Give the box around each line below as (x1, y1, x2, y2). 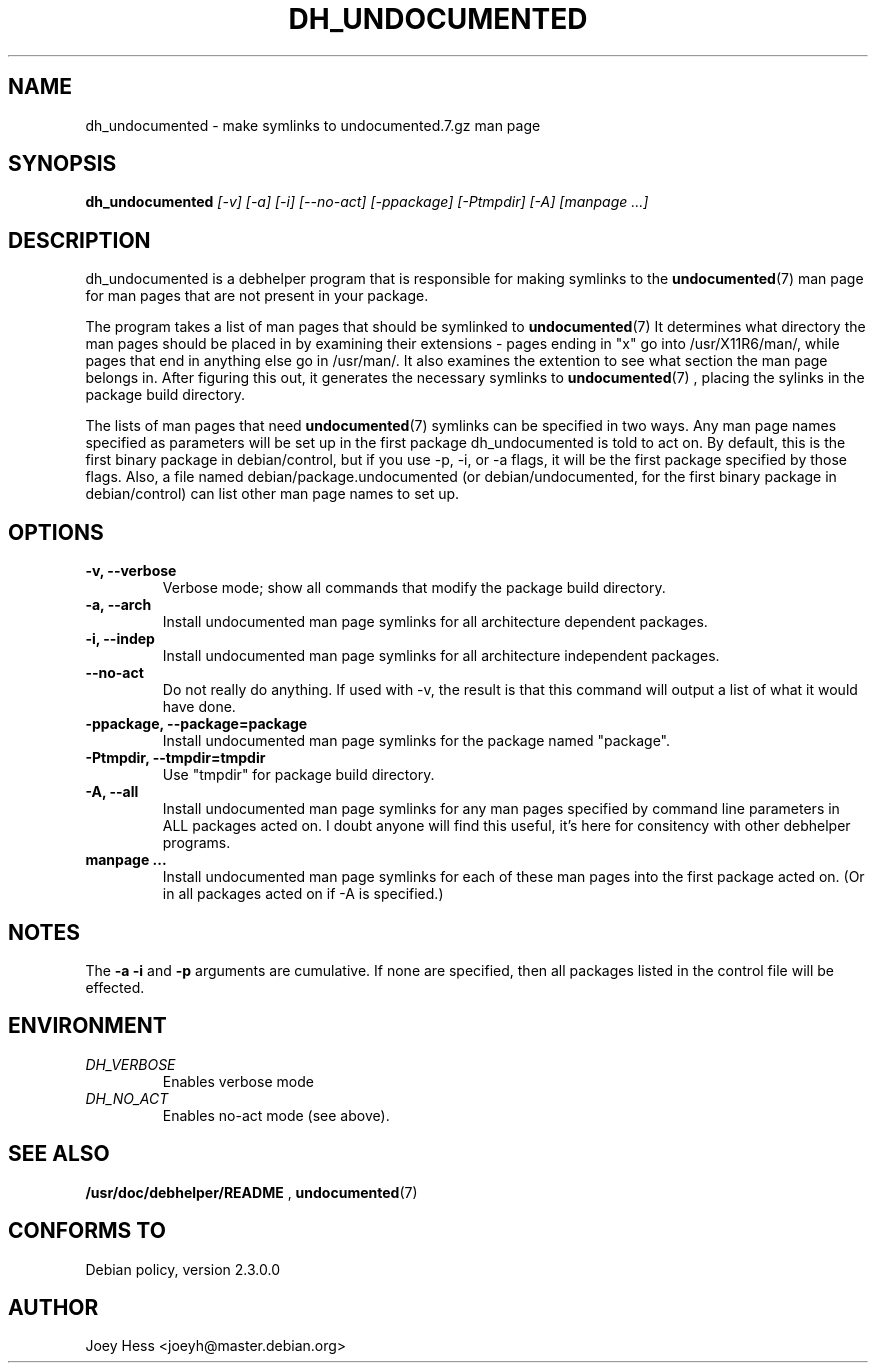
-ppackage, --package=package (85, 715, 308, 733)
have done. (162, 698, 236, 716)
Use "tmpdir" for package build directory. (162, 766, 435, 784)
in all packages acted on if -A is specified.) (162, 885, 444, 903)
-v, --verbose (85, 562, 177, 580)
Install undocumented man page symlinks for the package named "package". (162, 732, 671, 750)
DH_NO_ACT (85, 1089, 169, 1107)
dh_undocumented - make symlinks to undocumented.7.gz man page (85, 116, 541, 134)
